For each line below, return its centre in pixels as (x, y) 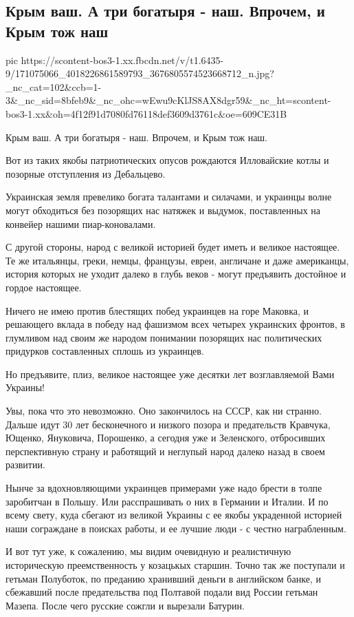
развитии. (25, 464)
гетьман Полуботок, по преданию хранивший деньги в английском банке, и (163, 578)
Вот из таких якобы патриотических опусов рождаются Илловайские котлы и (167, 160)
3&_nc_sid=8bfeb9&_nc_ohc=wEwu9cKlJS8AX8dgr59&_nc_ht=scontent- (168, 100)
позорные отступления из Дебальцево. (86, 173)
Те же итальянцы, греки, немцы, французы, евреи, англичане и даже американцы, (177, 260)
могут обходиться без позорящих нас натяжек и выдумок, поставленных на (163, 210)
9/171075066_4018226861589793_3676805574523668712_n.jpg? (140, 73)
